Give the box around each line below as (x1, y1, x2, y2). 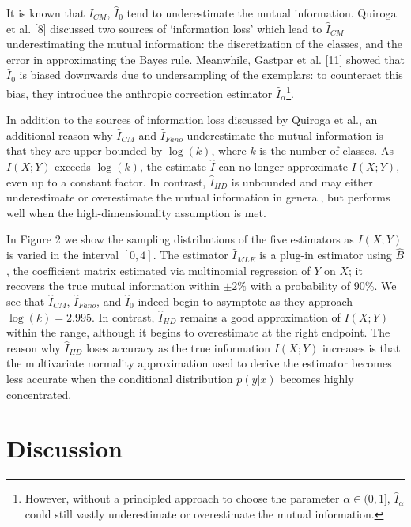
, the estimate (139, 158, 206, 174)
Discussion (6, 432, 123, 465)
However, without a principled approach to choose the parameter (25, 490, 340, 506)
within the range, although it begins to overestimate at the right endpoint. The (6, 324, 390, 341)
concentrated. (6, 386, 72, 402)
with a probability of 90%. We (250, 277, 397, 294)
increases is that (322, 339, 401, 356)
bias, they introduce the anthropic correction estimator (6, 85, 273, 101)
